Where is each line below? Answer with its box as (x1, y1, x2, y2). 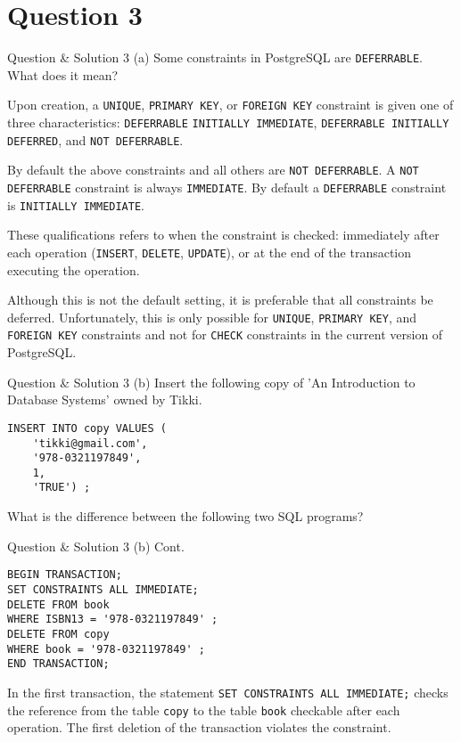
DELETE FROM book (7, 598, 110, 611)
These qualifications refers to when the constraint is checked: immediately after (7, 225, 440, 244)
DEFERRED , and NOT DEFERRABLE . (7, 130, 184, 149)
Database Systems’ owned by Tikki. (7, 390, 202, 409)
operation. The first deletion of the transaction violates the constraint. (7, 718, 391, 737)
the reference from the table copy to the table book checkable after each (7, 700, 400, 719)
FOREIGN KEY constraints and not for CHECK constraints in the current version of (7, 325, 443, 344)
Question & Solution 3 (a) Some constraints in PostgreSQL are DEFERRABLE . (7, 48, 423, 67)
